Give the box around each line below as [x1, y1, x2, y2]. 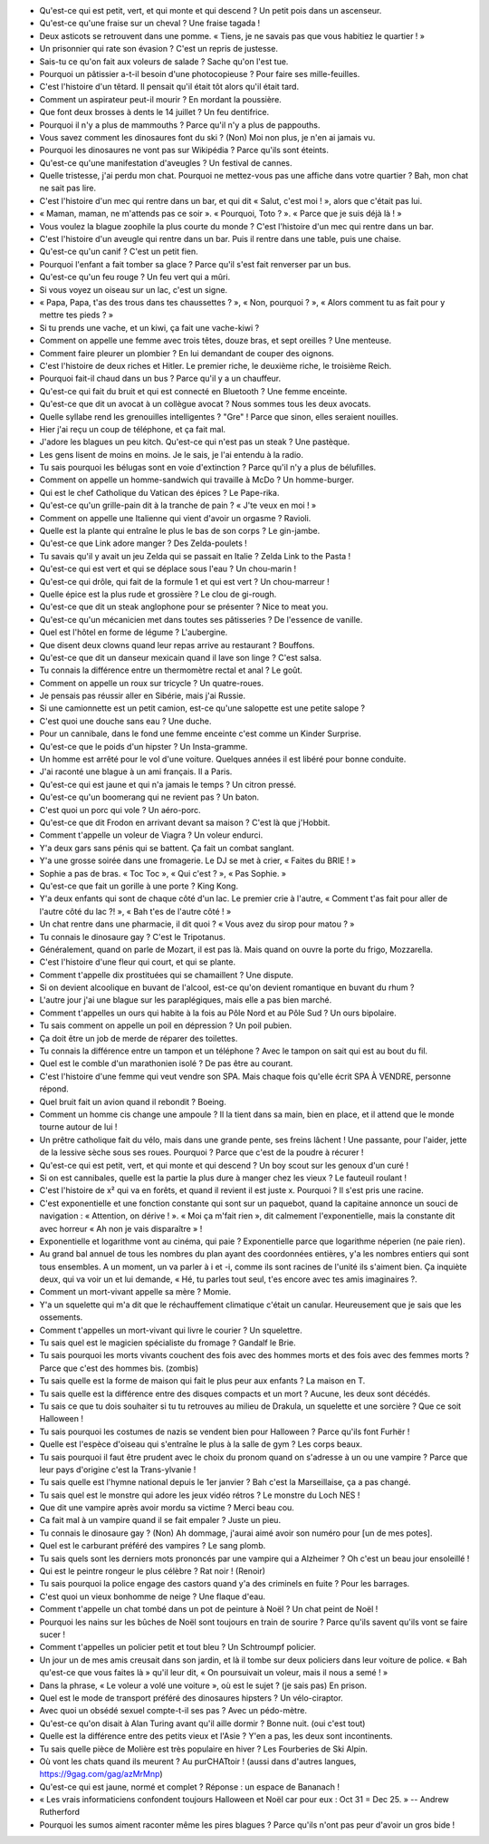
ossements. [39, 1312, 83, 1323]
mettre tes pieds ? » [39, 309, 113, 321]
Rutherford [39, 1807, 81, 1818]
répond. [39, 1083, 70, 1094]
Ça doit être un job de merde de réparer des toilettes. [39, 1033, 238, 1043]
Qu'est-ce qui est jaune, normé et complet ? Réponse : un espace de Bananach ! [39, 1781, 340, 1792]
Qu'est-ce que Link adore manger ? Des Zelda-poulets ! [39, 538, 248, 548]
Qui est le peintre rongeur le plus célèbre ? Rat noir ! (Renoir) [39, 1566, 266, 1577]
